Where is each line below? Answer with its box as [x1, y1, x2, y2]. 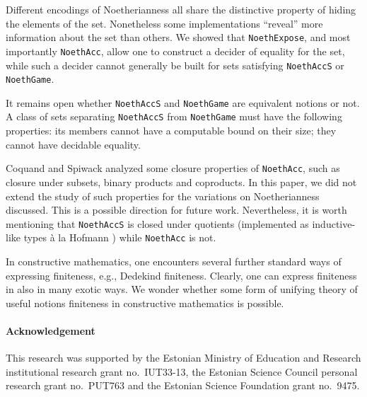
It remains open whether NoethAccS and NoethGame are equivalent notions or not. [6, 95, 360, 110]
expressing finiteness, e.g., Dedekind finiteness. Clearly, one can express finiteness [6, 267, 357, 282]
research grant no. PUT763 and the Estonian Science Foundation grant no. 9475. [6, 378, 360, 393]
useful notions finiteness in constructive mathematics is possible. [6, 295, 284, 310]
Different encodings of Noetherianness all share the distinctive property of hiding [6, 2, 356, 16]
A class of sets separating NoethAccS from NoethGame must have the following [6, 109, 342, 124]
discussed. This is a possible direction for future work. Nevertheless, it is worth [6, 202, 347, 217]
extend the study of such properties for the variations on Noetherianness [6, 188, 320, 203]
